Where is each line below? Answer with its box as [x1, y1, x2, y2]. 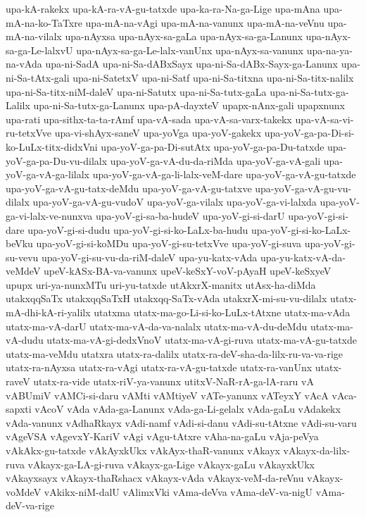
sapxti [6, 401, 32, 416]
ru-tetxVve [6, 125, 51, 140]
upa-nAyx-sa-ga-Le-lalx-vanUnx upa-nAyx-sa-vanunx [76, 42, 303, 57]
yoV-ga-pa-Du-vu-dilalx [6, 153, 108, 168]
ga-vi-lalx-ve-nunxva [6, 208, 93, 223]
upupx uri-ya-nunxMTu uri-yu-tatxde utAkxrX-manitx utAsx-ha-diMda [6, 277, 316, 292]
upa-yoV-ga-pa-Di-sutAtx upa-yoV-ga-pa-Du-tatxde [101, 139, 324, 154]
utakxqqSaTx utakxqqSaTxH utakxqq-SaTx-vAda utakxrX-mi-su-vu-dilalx [6, 291, 327, 306]
